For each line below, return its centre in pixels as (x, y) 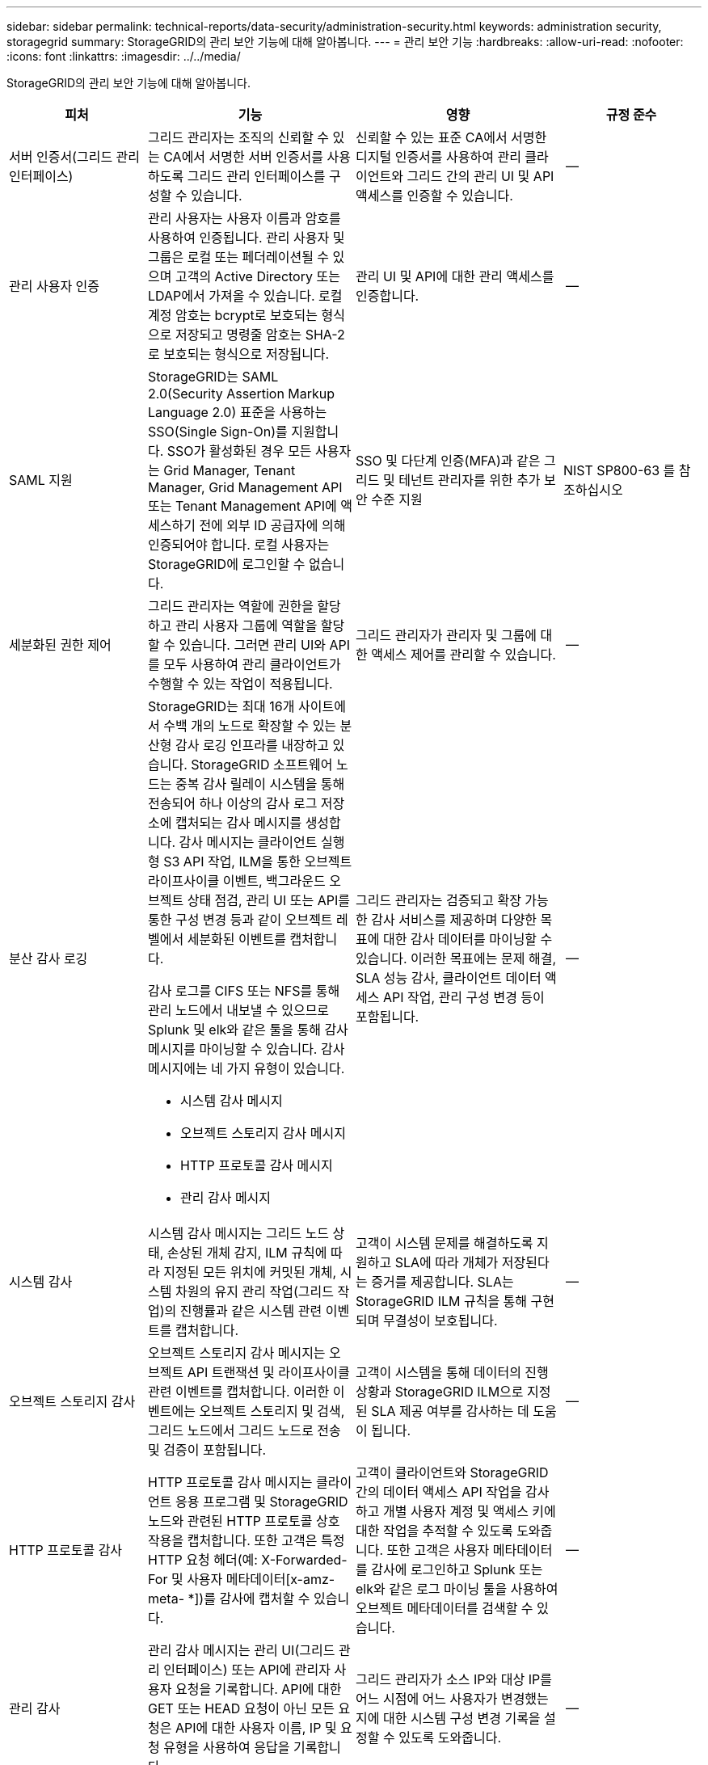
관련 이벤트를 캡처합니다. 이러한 (239, 1392)
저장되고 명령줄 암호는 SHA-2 (260, 335)
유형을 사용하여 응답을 (227, 1747)
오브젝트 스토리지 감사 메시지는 (237, 1353)
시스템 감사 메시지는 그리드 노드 (239, 1233)
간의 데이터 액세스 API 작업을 (439, 1492)
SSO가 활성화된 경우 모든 (239, 451)
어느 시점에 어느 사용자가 (427, 1699)
